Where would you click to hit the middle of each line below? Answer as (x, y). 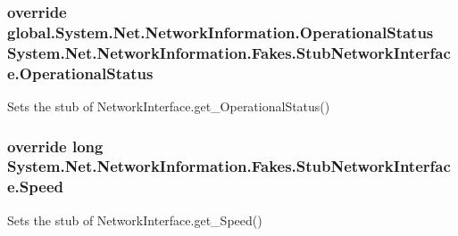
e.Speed (35, 187)
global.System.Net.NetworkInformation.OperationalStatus (221, 32)
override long (55, 146)
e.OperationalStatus (80, 73)
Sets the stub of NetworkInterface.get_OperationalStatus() (169, 106)
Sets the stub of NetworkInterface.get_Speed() (135, 220)
